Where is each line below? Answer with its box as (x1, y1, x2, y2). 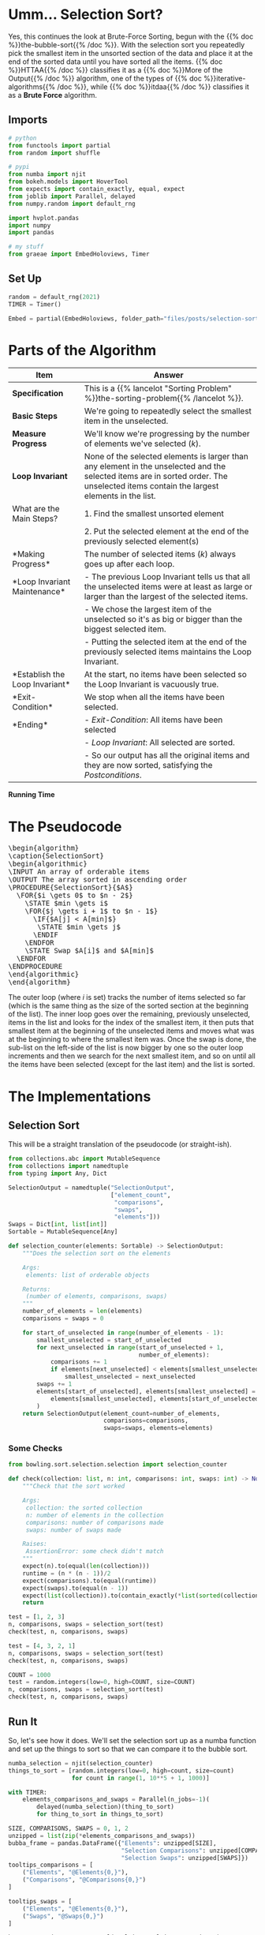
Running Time (8, 790, 55, 799)
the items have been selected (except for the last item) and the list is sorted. (8, 1060, 256, 1069)
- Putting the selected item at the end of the (84, 637, 247, 648)
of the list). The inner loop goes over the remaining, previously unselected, (8, 1009, 251, 1019)
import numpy (8, 221, 51, 230)
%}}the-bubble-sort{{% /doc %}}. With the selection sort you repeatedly (8, 39, 245, 49)
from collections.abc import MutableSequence (8, 1155, 160, 1163)
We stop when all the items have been (84, 692, 225, 703)
